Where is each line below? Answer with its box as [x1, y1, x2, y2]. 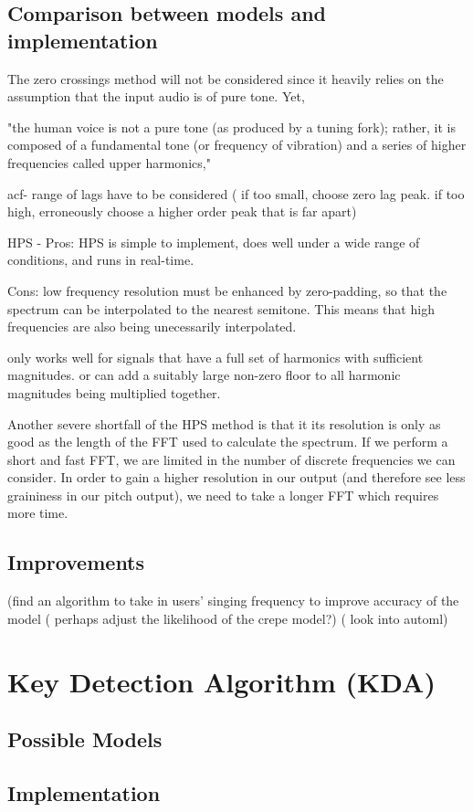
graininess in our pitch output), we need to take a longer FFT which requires [7, 485, 439, 504]
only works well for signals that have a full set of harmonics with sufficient [7, 347, 424, 366]
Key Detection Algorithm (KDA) [7, 662, 436, 700]
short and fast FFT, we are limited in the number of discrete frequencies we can [7, 449, 456, 469]
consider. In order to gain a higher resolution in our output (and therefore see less [7, 468, 466, 487]
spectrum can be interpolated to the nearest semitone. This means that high [7, 299, 435, 318]
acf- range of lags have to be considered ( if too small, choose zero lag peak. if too [7, 184, 465, 203]
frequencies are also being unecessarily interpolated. [7, 317, 297, 336]
